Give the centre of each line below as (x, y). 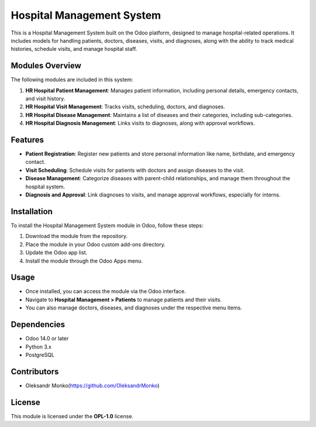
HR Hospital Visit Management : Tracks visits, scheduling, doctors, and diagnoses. (125, 107)
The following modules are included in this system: (72, 80)
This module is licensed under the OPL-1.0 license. (72, 416)
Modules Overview (46, 66)
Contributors (35, 371)
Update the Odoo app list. (56, 253)
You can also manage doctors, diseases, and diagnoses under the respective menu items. (134, 308)
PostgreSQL (40, 354)
